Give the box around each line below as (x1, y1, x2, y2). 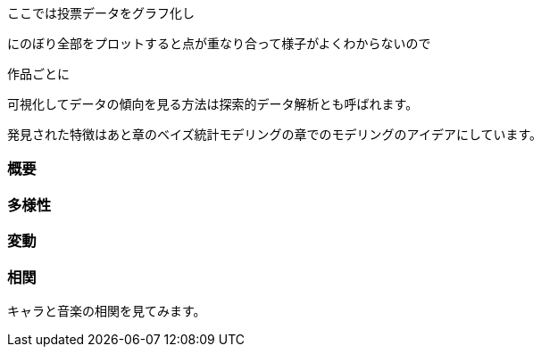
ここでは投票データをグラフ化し (7, 5, 195, 21)
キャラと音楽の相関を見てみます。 (7, 302, 206, 318)
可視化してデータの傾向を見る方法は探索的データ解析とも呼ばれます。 (7, 96, 419, 111)
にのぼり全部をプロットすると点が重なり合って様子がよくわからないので (7, 36, 431, 51)
